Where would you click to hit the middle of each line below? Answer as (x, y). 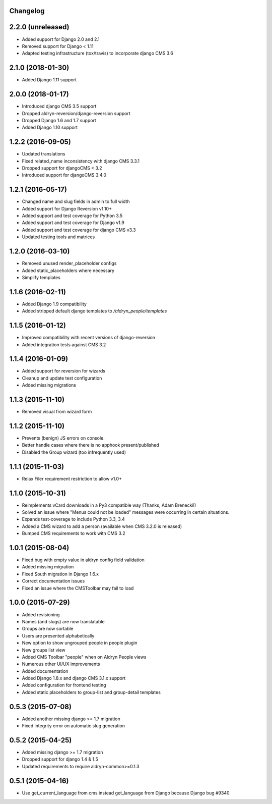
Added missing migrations (49, 385)
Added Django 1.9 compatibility (54, 304)
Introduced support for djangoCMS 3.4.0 (64, 175)
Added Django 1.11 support (49, 80)
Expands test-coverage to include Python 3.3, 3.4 (74, 519)
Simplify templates (41, 277)
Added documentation (45, 671)
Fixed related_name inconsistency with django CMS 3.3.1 (81, 161)
